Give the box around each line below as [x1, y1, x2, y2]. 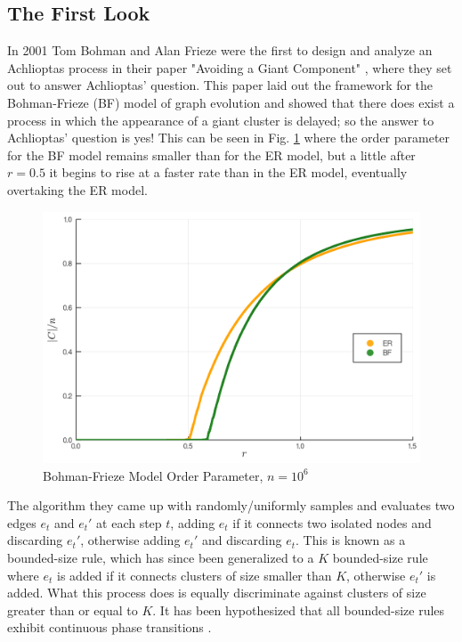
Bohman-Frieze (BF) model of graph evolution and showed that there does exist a [7, 93, 455, 111]
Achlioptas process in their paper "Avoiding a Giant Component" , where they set [7, 58, 452, 77]
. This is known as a [296, 531, 406, 549]
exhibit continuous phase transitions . [7, 618, 212, 637]
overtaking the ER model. [7, 180, 148, 199]
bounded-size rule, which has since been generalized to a [7, 548, 314, 566]
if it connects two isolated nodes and [232, 513, 432, 532]
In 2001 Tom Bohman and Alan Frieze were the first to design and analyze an [7, 41, 433, 60]
